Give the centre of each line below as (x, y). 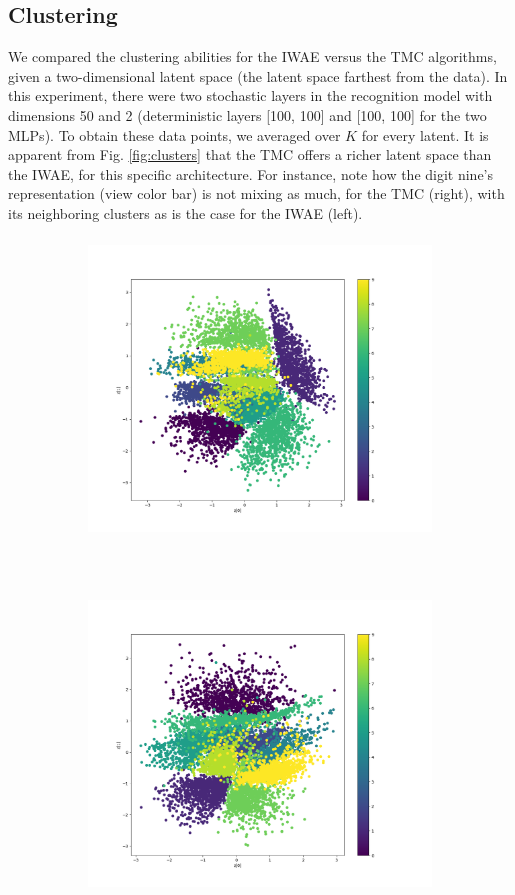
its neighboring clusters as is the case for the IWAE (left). (185, 212)
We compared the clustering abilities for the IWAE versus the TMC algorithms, (252, 56)
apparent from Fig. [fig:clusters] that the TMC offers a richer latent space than (250, 154)
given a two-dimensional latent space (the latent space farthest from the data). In (258, 75)
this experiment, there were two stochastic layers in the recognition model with (250, 95)
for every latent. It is (425, 134)
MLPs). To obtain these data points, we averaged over (174, 134)
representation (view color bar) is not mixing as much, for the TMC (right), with (256, 193)
